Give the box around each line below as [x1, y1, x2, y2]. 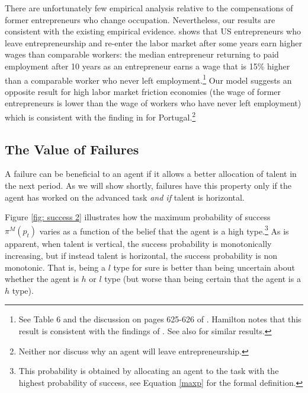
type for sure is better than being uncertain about [113, 261, 295, 273]
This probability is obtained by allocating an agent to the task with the [18, 365, 279, 377]
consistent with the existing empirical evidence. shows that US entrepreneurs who [5, 25, 301, 37]
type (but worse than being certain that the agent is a [104, 272, 301, 285]
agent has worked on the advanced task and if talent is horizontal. [5, 191, 245, 203]
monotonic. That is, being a [5, 261, 106, 273]
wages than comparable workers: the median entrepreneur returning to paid [5, 48, 279, 61]
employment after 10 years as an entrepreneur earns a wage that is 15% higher [5, 59, 290, 72]
